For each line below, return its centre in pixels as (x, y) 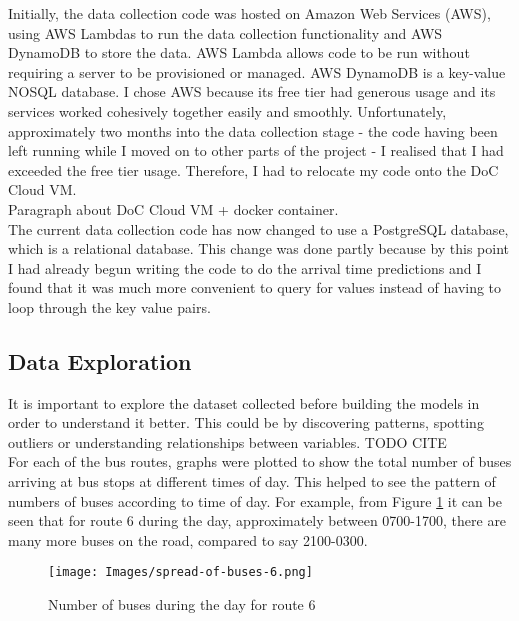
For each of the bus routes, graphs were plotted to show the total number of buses (260, 461)
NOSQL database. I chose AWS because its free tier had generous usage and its (252, 91)
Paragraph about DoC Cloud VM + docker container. (173, 208)
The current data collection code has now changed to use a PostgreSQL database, (258, 228)
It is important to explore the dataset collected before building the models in (244, 402)
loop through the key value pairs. (109, 306)
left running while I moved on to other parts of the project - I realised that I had (256, 150)
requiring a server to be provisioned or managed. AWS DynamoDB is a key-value (257, 71)
